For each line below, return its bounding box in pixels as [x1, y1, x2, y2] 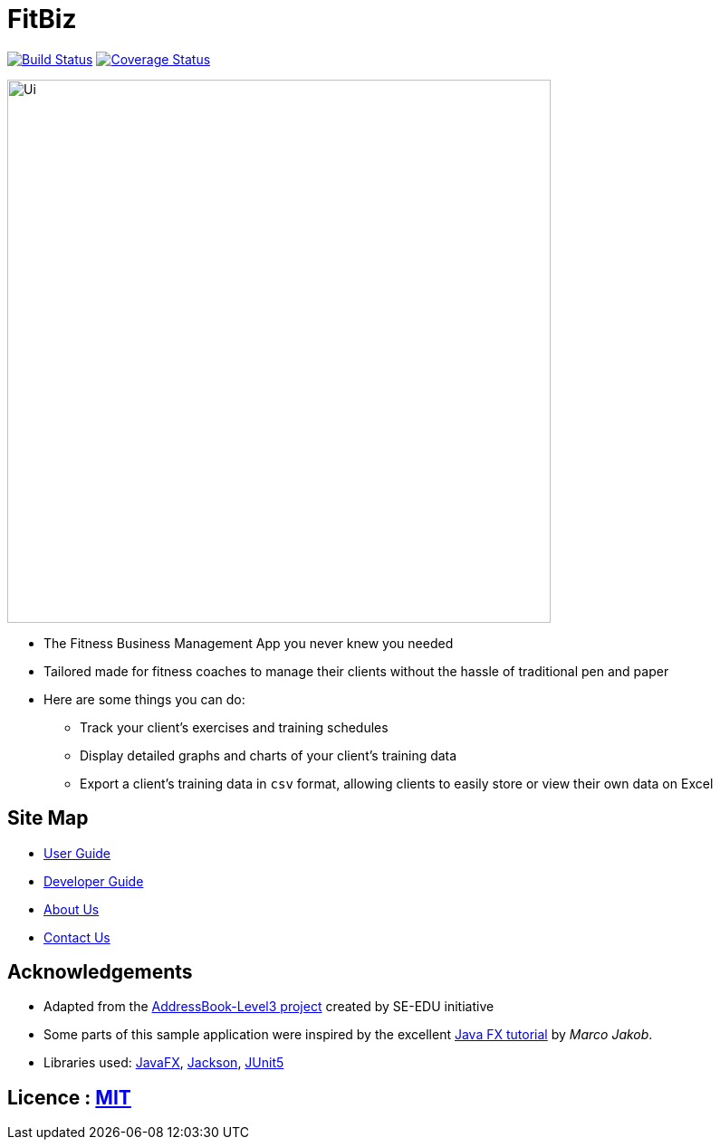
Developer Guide [43, 873, 144, 889]
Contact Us [43, 929, 110, 945]
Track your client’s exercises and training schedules [80, 719, 389, 735]
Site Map [7, 807, 89, 830]
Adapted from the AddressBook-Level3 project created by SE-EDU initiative [43, 999, 494, 1015]
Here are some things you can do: [43, 691, 245, 707]
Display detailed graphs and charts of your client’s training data [80, 747, 457, 763]
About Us [43, 901, 100, 917]
